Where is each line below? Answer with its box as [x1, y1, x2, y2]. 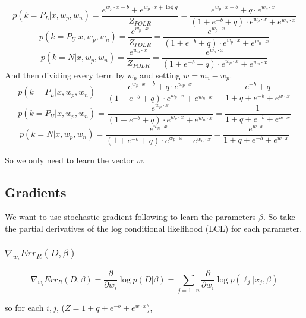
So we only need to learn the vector [5, 153, 134, 166]
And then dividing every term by [5, 68, 125, 81]
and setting [140, 68, 181, 81]
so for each [5, 301, 44, 313]
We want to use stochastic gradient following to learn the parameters [5, 210, 256, 223]
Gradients [5, 182, 67, 201]
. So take [263, 210, 295, 223]
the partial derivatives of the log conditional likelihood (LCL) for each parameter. [5, 222, 302, 235]
